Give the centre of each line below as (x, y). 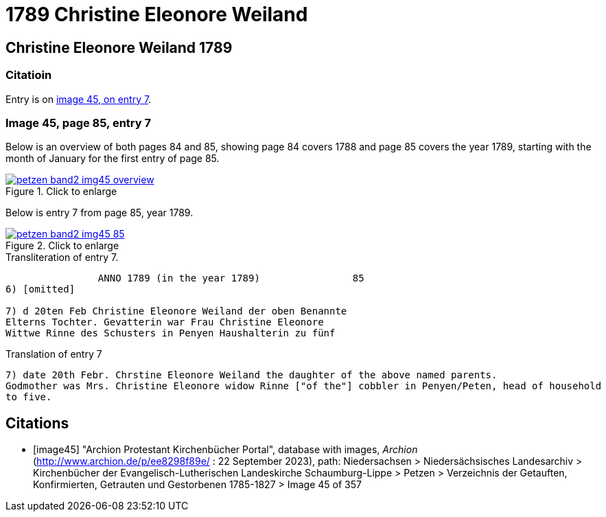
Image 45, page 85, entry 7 (78, 123)
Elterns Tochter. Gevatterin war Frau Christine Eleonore (165, 322)
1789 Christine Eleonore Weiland (157, 14)
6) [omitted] (40, 289)
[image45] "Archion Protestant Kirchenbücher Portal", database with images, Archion (225, 450)
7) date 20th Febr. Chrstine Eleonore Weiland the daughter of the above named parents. (252, 375)
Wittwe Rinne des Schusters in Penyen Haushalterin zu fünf (171, 333)
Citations (37, 423)
